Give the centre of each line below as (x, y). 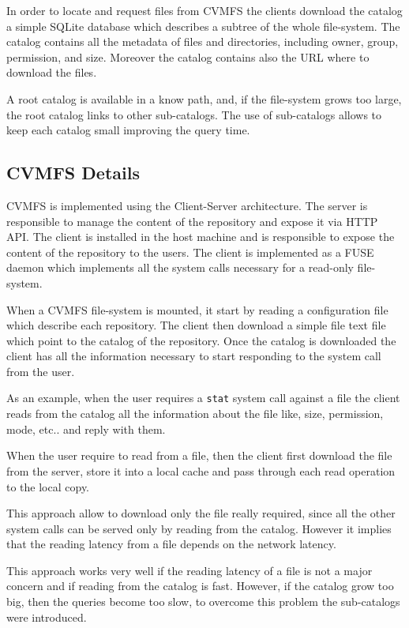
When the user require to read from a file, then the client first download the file (199, 455)
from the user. (41, 371)
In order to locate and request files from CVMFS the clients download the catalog (204, 10)
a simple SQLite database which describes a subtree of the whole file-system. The (203, 26)
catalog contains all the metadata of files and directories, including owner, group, (203, 41)
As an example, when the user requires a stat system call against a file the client (203, 398)
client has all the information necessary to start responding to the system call (194, 356)
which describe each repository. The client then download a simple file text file (196, 325)
